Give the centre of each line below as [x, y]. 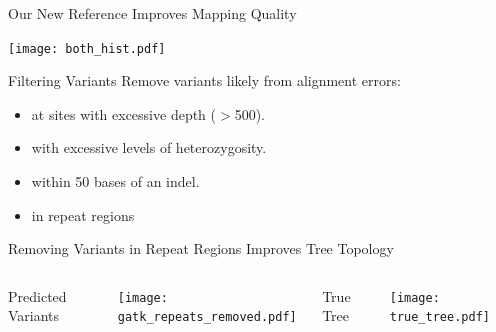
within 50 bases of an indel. [115, 181]
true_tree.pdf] [439, 317]
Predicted [37, 295]
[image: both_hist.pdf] [87, 48]
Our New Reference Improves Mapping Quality [152, 13]
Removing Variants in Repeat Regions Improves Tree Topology [201, 248]
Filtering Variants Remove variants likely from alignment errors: [204, 80]
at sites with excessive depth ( [124, 113]
